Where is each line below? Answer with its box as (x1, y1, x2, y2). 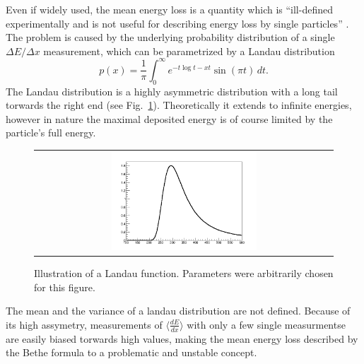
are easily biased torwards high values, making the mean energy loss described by (6, 331, 358, 346)
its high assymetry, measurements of (6, 317, 163, 331)
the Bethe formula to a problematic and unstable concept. (6, 345, 257, 360)
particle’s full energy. (6, 125, 96, 140)
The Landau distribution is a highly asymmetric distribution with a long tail (6, 83, 338, 98)
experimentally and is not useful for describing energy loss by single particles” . (6, 16, 349, 30)
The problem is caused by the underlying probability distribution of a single (6, 30, 335, 45)
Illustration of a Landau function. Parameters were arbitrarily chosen (34, 265, 334, 280)
